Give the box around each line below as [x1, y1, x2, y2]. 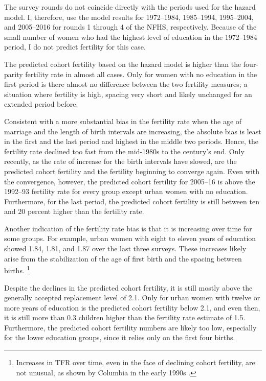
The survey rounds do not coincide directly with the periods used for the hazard [4, 2, 256, 12]
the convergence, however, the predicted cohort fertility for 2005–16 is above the [4, 176, 255, 186]
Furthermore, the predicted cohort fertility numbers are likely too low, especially [4, 322, 257, 332]
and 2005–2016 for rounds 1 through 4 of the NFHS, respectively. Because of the [4, 21, 257, 32]
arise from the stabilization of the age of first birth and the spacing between [4, 253, 242, 264]
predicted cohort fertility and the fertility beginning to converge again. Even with [4, 165, 259, 176]
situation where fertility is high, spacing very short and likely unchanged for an [4, 88, 252, 99]
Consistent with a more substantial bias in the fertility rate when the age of [4, 115, 242, 126]
